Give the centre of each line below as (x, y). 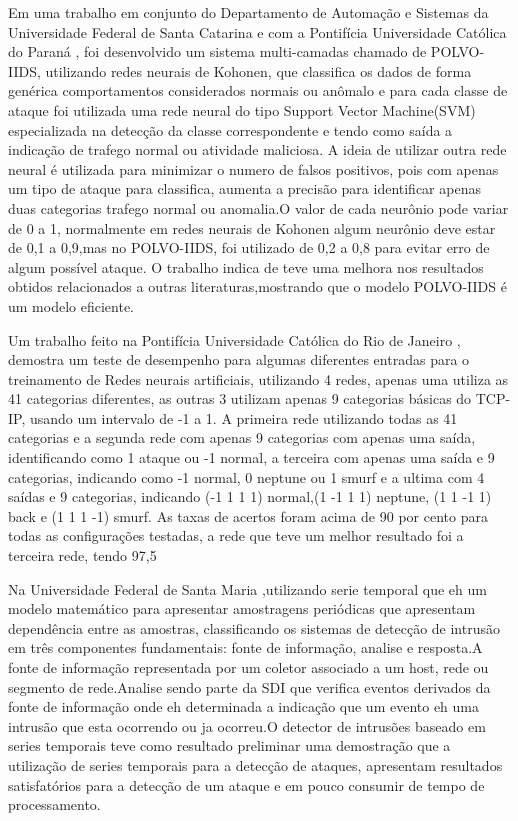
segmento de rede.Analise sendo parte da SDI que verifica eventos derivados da (249, 686)
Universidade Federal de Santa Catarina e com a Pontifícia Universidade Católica (257, 31)
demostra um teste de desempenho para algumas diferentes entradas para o (239, 359)
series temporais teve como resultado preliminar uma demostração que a (229, 745)
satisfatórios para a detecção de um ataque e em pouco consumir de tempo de (246, 784)
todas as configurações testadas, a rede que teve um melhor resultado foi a (236, 535)
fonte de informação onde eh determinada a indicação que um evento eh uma (244, 706)
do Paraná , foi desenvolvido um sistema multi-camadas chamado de (217, 51)
